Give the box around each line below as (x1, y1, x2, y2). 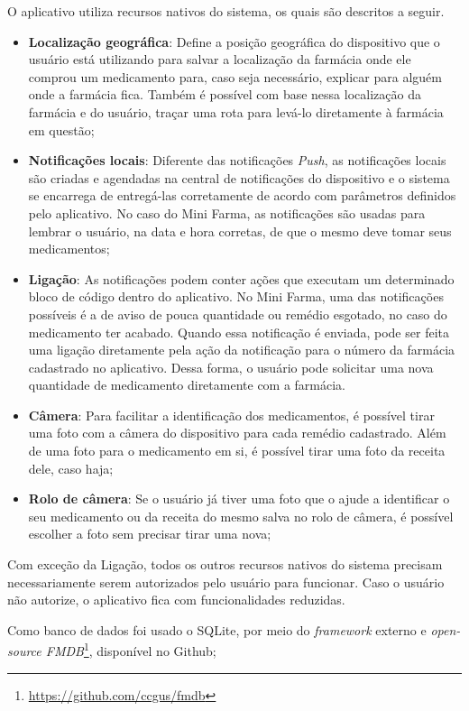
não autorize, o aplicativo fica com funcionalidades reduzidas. (7, 590, 345, 609)
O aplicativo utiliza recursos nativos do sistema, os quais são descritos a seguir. (7, 2, 445, 20)
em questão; (28, 120, 95, 139)
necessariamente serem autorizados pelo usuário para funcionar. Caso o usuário (7, 572, 445, 591)
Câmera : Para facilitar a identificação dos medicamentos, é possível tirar (28, 405, 435, 424)
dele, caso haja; (28, 458, 114, 477)
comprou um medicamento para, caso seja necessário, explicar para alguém (28, 67, 442, 86)
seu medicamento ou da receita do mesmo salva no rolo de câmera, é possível (28, 506, 454, 525)
